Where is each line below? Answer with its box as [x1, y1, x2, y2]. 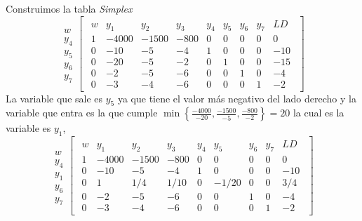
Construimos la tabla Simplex [6, 1, 133, 15]
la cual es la [293, 105, 344, 120]
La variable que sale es [6, 91, 103, 105]
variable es [6, 121, 51, 135]
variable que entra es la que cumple [6, 105, 158, 120]
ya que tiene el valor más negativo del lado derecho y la [117, 91, 356, 105]
